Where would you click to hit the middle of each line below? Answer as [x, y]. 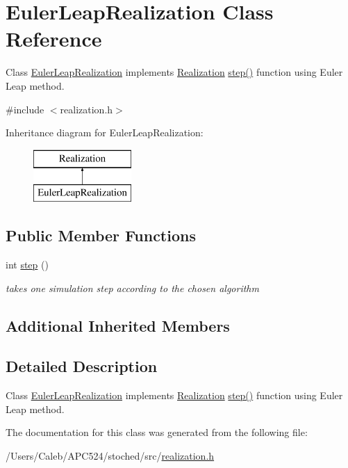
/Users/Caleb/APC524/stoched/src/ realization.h [110, 456]
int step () [27, 265]
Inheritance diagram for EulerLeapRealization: [105, 132]
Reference [54, 39]
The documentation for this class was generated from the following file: [157, 432]
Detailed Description [82, 366]
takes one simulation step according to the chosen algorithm [132, 288]
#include [25, 109]
